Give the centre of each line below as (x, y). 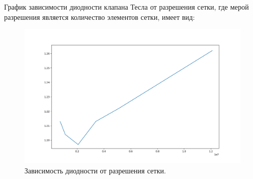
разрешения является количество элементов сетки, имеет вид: (100, 17)
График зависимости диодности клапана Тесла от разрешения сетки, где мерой (126, 7)
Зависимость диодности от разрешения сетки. (95, 170)
